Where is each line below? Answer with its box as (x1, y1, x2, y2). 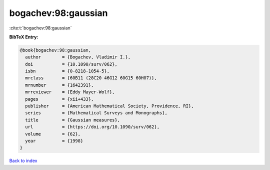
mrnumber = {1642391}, (25, 82, 94, 88)
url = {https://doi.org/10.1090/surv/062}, (25, 124, 160, 130)
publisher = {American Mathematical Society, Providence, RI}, (25, 103, 194, 109)
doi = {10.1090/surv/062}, (25, 61, 117, 67)
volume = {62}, (25, 131, 81, 137)
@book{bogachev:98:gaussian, (19, 47, 91, 53)
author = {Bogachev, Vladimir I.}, (25, 54, 131, 60)
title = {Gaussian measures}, (25, 117, 120, 123)
